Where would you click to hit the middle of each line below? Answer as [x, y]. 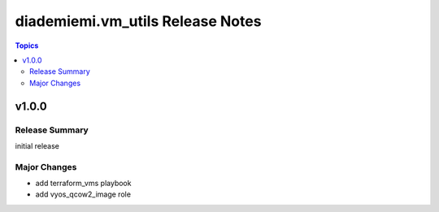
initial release [37, 145]
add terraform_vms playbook [83, 184]
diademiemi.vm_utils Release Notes [138, 21]
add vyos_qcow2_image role [83, 194]
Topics [27, 45]
